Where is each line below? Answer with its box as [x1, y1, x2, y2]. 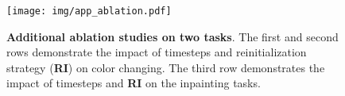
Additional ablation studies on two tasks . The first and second [6, 28, 339, 44]
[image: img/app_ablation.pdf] [6, 6, 172, 17]
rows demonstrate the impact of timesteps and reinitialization [6, 44, 307, 60]
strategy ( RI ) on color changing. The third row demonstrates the [6, 59, 325, 75]
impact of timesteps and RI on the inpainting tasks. [6, 75, 261, 91]
